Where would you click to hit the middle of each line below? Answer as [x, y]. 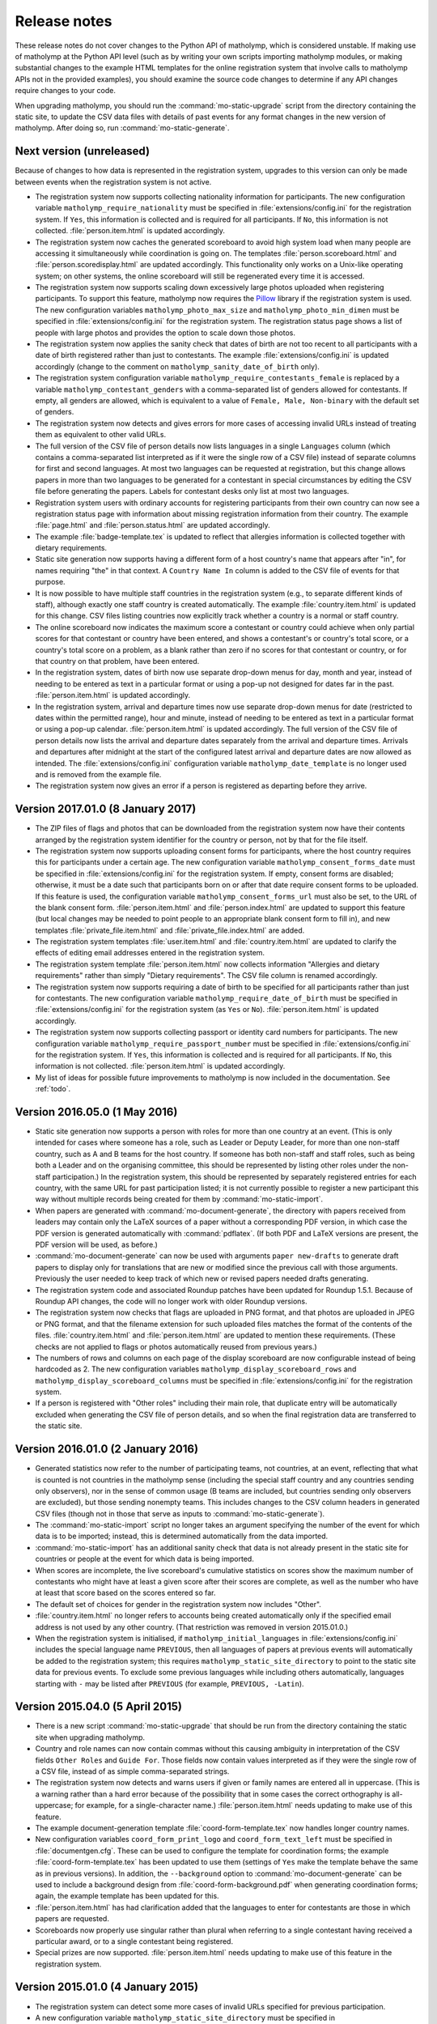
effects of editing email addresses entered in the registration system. [150, 953]
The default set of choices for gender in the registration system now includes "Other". [178, 1604]
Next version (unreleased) [82, 151]
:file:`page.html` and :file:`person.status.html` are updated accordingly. [153, 525]
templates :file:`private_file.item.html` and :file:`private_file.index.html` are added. [170, 930]
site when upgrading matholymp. [90, 1737]
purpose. [50, 582]
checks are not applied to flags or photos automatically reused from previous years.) [176, 1346]
